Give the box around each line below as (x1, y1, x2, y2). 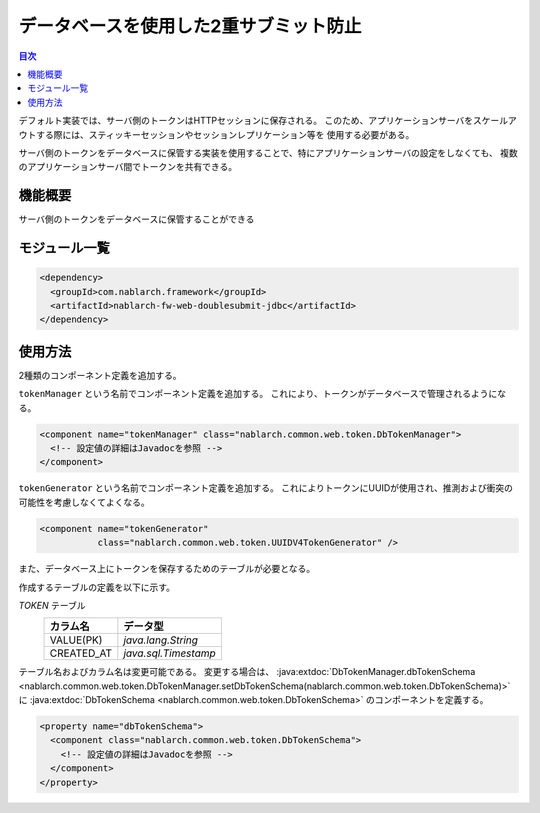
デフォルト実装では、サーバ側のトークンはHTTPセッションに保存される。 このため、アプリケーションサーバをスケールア (18, 115, 517, 127)
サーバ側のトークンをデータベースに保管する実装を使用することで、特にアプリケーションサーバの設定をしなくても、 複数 (18, 146, 519, 159)
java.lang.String (123, 633, 199, 647)
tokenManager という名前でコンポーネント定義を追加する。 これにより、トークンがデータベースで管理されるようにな (18, 388, 507, 400)
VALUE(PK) (49, 633, 103, 647)
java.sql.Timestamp (123, 646, 217, 660)
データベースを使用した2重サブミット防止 (18, 15, 362, 37)
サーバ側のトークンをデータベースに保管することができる (18, 213, 255, 225)
